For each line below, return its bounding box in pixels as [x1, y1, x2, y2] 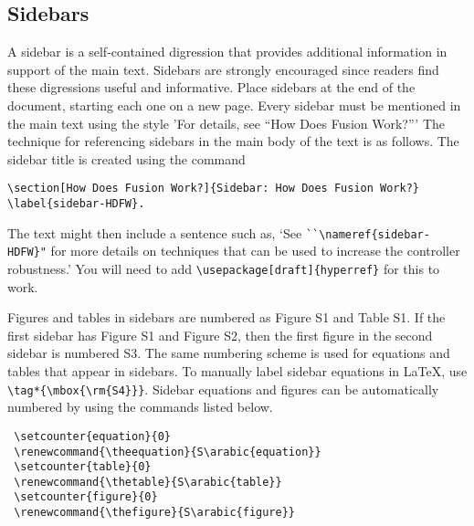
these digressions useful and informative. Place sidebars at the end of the [7, 78, 416, 97]
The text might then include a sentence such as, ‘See [7, 223, 302, 242]
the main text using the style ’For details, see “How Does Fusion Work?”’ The [7, 113, 446, 132]
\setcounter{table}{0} [14, 460, 152, 474]
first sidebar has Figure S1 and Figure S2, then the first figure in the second [7, 325, 433, 344]
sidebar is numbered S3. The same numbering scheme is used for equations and [7, 343, 450, 363]
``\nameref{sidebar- [305, 227, 430, 241]
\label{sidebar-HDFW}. [7, 197, 145, 211]
